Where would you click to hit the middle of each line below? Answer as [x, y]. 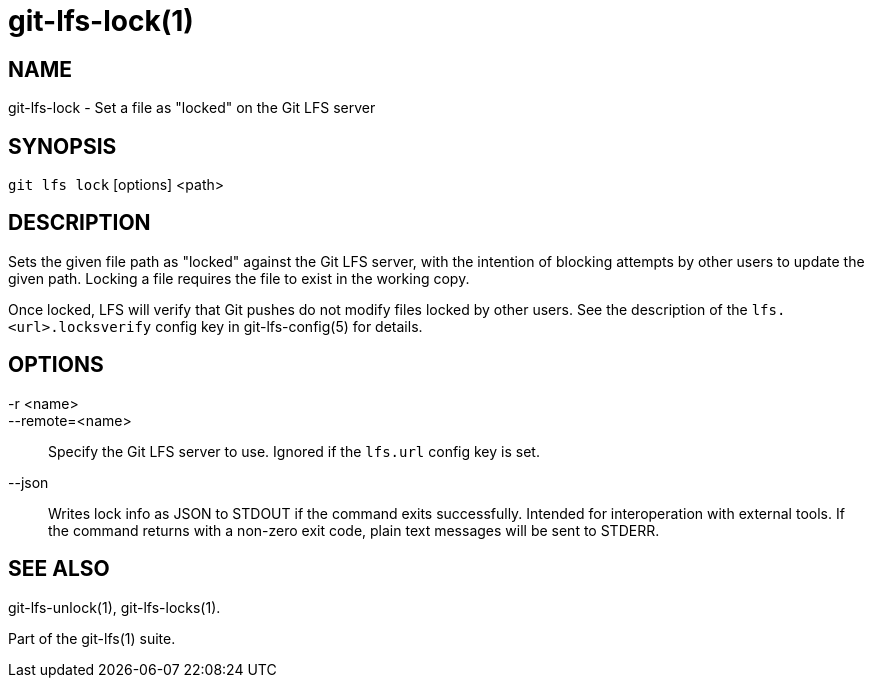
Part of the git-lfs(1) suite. [92, 638]
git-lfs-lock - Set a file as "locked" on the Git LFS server [192, 108]
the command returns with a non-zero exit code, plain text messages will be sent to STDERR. [354, 530]
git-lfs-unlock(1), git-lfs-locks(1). [114, 607]
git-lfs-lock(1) [101, 21]
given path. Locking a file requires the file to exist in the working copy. [239, 278]
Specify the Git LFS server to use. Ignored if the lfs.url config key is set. [294, 451]
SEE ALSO [59, 569]
